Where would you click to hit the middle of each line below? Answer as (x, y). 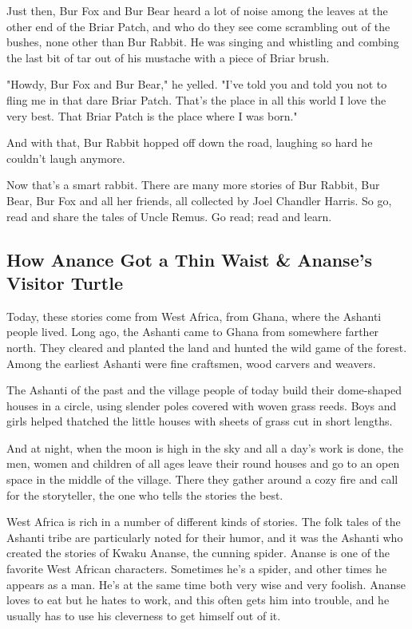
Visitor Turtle (65, 282)
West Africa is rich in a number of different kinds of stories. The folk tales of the (204, 522)
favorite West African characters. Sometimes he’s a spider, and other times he (197, 569)
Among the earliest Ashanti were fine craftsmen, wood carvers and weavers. (191, 363)
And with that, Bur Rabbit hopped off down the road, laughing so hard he (190, 142)
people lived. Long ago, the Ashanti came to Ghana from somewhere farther (193, 332)
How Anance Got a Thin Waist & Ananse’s (189, 259)
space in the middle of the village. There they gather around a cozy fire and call (202, 479)
